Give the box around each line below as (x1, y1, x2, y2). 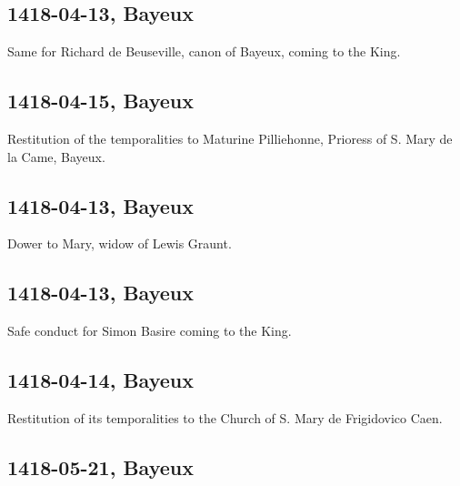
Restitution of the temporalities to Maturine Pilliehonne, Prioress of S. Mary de (7, 129, 453, 147)
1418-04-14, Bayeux (7, 366, 194, 394)
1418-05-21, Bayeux (7, 452, 194, 481)
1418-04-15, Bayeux (7, 86, 194, 115)
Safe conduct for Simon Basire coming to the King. (7, 321, 292, 340)
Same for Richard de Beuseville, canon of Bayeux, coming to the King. (7, 42, 401, 61)
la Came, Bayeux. (7, 147, 105, 166)
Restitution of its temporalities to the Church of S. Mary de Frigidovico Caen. (7, 408, 443, 427)
